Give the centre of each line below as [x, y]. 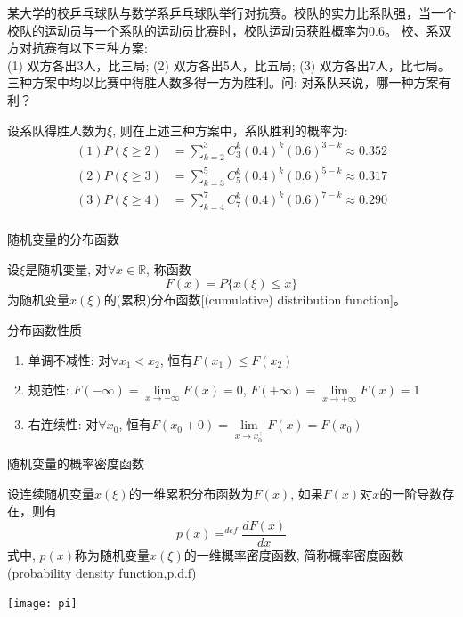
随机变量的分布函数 [63, 239]
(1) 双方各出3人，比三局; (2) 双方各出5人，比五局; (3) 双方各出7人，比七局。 [229, 65]
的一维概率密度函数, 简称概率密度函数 [294, 554]
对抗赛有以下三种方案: [83, 48]
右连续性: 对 [63, 424]
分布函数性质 [45, 329]
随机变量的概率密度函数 [76, 463]
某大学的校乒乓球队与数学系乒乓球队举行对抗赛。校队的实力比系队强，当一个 [231, 12]
